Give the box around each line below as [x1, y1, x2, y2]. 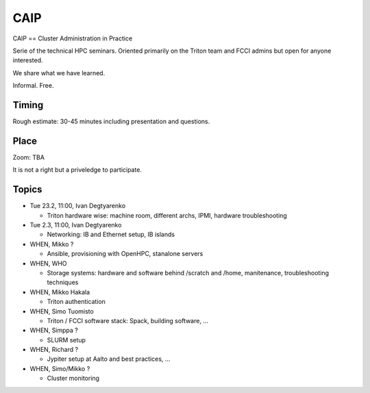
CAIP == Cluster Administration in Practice [12, 34, 133, 42]
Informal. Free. [12, 81, 54, 90]
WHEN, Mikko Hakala [29, 288, 90, 296]
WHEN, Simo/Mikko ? [29, 364, 90, 372]
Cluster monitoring [47, 374, 99, 383]
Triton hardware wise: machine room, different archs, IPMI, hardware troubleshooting [47, 211, 287, 219]
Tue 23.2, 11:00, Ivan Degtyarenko [29, 202, 126, 210]
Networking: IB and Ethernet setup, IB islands [47, 230, 175, 239]
